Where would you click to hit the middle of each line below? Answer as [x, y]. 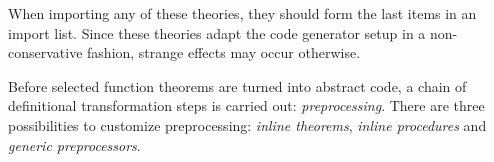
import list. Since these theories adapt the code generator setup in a [217, 32]
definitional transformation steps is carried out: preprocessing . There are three [246, 105]
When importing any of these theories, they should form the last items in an [242, 13]
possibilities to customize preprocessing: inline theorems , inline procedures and [247, 124]
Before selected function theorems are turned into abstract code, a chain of [237, 85]
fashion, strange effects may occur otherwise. [224, 52]
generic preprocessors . [74, 144]
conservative [45, 52]
